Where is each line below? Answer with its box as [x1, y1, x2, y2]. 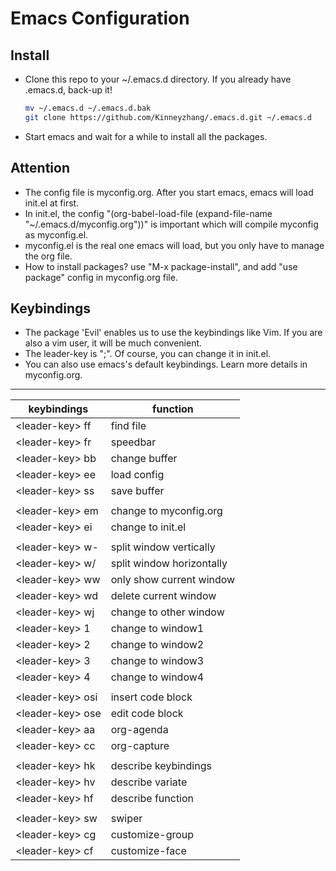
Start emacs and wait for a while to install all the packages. [24, 130, 268, 142]
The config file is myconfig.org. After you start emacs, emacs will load [24, 186, 314, 198]
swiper [110, 812, 143, 826]
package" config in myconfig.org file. [24, 271, 178, 283]
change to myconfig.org [110, 504, 223, 518]
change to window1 [110, 622, 205, 636]
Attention [10, 160, 70, 177]
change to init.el [110, 520, 187, 534]
